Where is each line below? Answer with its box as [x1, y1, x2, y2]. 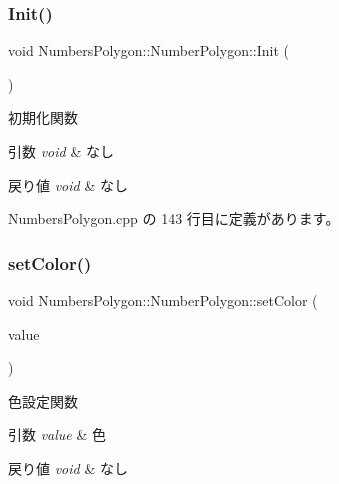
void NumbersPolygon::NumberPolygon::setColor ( [8, 290, 318, 310]
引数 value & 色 [8, 424, 107, 445]
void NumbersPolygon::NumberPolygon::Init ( [8, 40, 289, 61]
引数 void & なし [8, 141, 114, 161]
